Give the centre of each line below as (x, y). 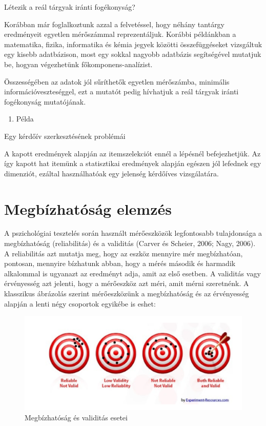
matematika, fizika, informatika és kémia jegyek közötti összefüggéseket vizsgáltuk (133, 44)
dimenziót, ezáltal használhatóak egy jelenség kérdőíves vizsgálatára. (111, 173)
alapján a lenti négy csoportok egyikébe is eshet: (80, 303)
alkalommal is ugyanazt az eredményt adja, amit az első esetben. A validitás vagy (132, 273)
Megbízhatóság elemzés (88, 208)
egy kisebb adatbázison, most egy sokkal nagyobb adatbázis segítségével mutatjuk (133, 54)
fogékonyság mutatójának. (45, 101)
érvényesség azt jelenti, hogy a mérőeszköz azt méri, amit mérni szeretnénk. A (127, 283)
